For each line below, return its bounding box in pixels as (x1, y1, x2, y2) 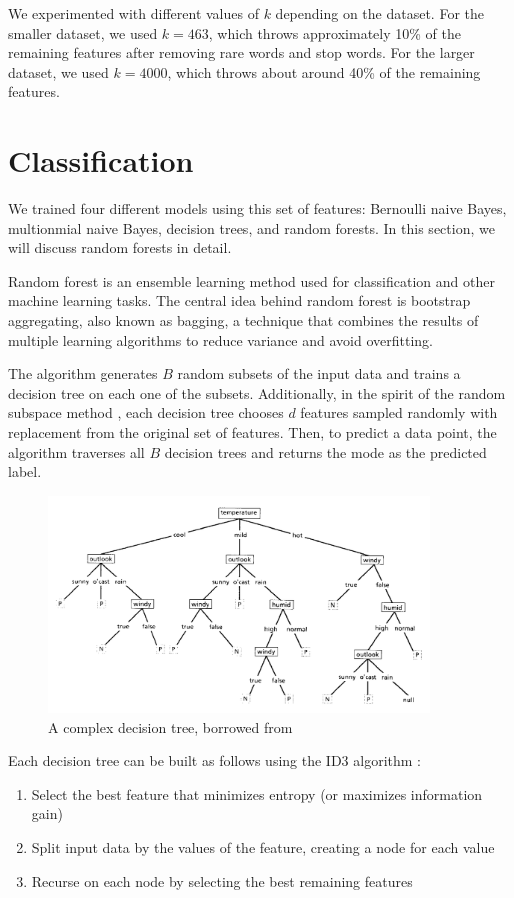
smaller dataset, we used (8, 22, 158, 43)
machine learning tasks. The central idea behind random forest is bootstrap (8, 290, 471, 311)
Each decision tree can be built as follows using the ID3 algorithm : (8, 750, 421, 771)
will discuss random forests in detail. (8, 237, 232, 258)
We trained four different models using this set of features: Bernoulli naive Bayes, (8, 198, 507, 219)
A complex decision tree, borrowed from (48, 716, 293, 737)
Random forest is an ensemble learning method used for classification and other (8, 270, 495, 291)
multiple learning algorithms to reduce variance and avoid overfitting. (8, 329, 433, 350)
